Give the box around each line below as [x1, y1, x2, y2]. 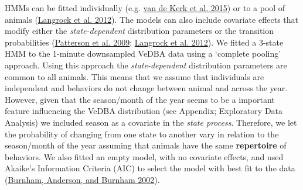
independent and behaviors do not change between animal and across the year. [5, 82, 288, 94]
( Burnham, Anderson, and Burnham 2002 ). [5, 173, 160, 185]
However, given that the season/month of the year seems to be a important [5, 93, 275, 105]
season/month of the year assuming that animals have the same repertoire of [5, 139, 287, 151]
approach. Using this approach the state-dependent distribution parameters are [5, 58, 287, 71]
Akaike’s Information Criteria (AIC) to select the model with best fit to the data [5, 162, 295, 174]
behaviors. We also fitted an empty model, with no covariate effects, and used [5, 150, 284, 163]
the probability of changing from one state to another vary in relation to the [5, 127, 279, 140]
